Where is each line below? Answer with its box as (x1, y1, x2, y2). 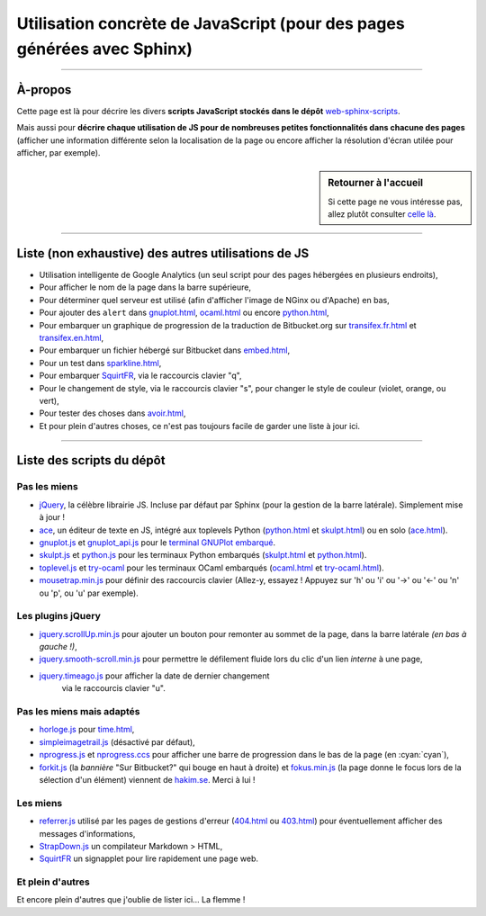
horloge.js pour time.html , (39, 724, 135, 735)
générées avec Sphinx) (16, 39, 193, 58)
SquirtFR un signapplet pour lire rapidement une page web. (39, 853, 259, 864)
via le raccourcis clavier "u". (61, 683, 166, 694)
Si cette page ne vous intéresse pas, (328, 196, 463, 207)
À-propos (16, 82, 72, 97)
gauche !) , (39, 642, 77, 652)
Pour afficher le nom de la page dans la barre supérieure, (39, 282, 252, 292)
